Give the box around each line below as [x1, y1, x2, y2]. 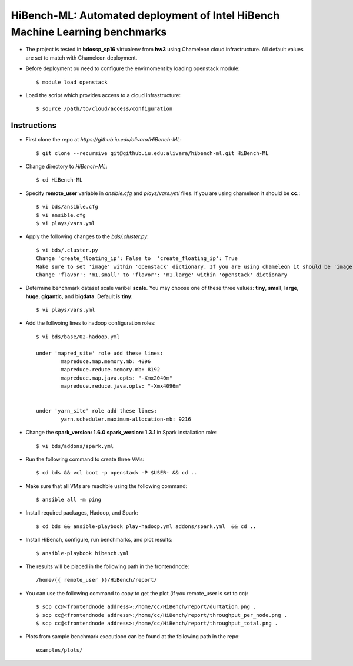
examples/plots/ [36, 647, 83, 654]
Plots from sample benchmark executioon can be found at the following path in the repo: [25, 633, 241, 640]
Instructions [11, 121, 57, 131]
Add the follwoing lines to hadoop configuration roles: [25, 319, 156, 327]
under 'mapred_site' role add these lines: [36, 350, 164, 357]
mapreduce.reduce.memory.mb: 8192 [61, 366, 161, 373]
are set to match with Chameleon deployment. [25, 54, 138, 61]
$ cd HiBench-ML [36, 177, 83, 183]
